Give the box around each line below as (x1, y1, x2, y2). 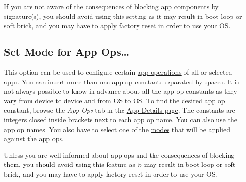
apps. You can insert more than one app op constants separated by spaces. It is (4, 76, 240, 86)
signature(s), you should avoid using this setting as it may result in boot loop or (4, 11, 242, 21)
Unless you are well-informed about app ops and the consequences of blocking (4, 149, 235, 160)
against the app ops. (4, 133, 64, 144)
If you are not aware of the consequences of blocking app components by (4, 1, 219, 11)
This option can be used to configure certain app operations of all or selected (4, 66, 232, 77)
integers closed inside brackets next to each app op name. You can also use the (4, 114, 237, 124)
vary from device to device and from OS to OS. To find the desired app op (4, 95, 225, 105)
